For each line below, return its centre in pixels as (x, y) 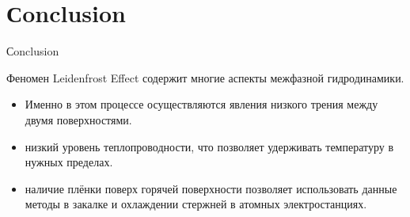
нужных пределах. (69, 162)
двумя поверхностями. (78, 119)
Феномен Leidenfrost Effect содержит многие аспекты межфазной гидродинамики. (205, 77)
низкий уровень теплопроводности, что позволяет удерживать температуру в (209, 146)
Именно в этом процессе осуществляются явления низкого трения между (201, 104)
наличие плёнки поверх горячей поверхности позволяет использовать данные (211, 188)
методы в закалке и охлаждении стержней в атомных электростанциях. (196, 204)
